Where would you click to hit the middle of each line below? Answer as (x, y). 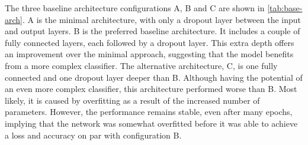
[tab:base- (285, 8)
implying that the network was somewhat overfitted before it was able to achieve (151, 123)
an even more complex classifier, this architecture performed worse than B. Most (151, 89)
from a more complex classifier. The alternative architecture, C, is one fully (141, 65)
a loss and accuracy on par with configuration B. (93, 135)
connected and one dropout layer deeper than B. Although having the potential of (154, 77)
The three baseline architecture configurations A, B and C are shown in (135, 8)
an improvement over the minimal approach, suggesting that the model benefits (149, 54)
